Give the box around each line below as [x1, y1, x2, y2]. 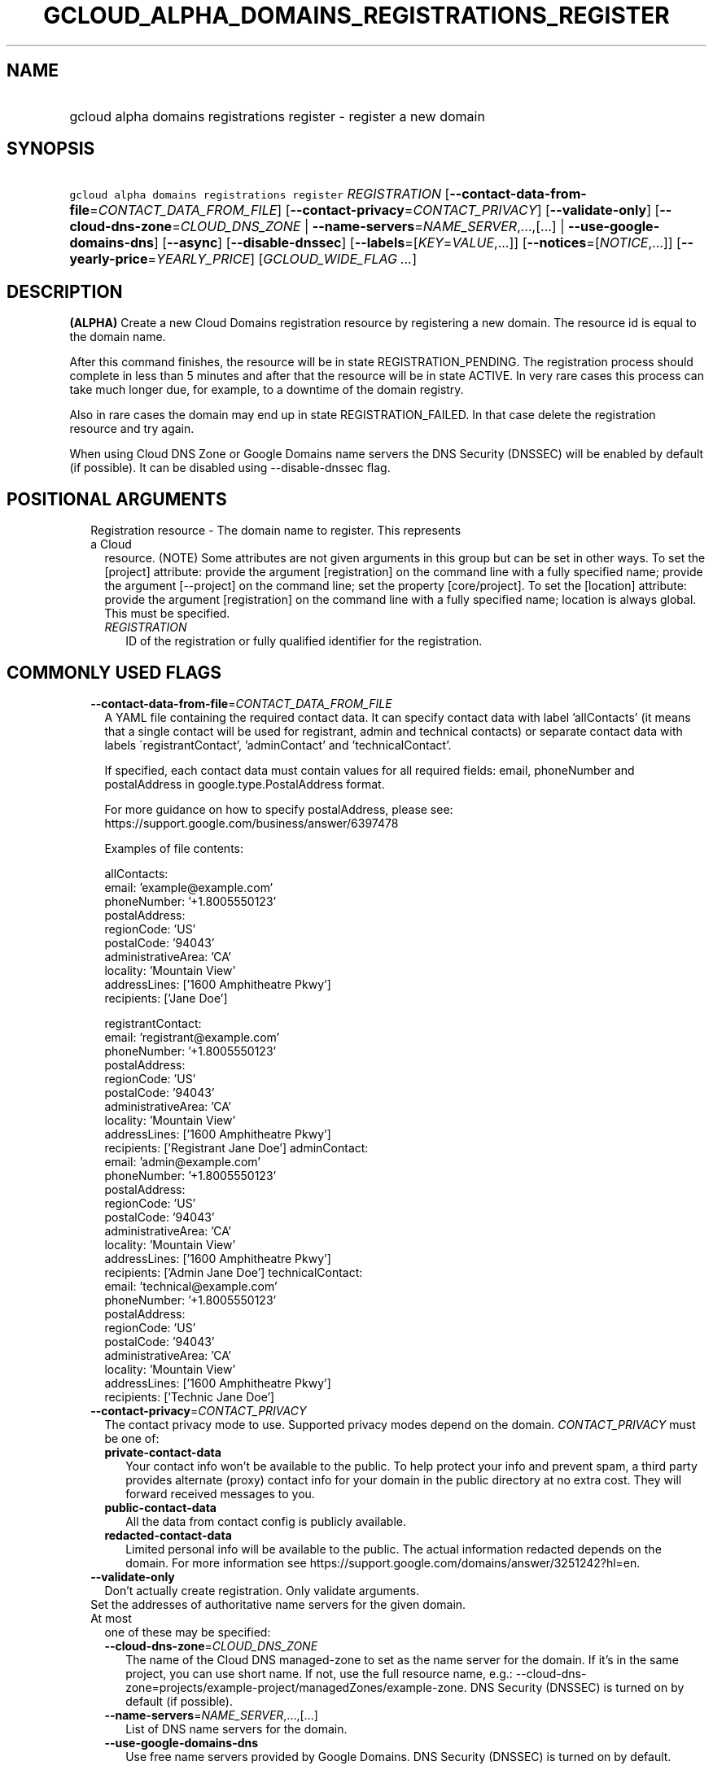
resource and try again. [69, 422, 195, 436]
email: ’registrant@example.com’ [104, 1029, 280, 1044]
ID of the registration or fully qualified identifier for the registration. [125, 634, 483, 649]
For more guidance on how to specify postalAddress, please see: [104, 802, 453, 816]
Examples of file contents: [104, 841, 244, 855]
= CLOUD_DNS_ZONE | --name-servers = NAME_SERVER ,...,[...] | [172, 218, 565, 235]
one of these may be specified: [104, 1624, 271, 1639]
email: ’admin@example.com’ [104, 1154, 260, 1169]
